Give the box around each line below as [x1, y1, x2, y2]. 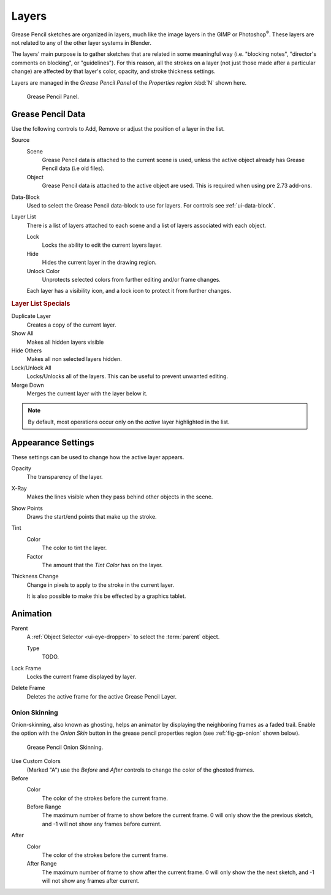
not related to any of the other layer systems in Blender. [11, 39, 151, 46]
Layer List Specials [11, 300, 70, 308]
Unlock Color [26, 267, 60, 274]
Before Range [26, 803, 61, 810]
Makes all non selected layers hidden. [26, 355, 122, 363]
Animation [11, 608, 52, 619]
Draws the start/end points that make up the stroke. [26, 513, 157, 521]
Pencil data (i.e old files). [42, 165, 105, 172]
